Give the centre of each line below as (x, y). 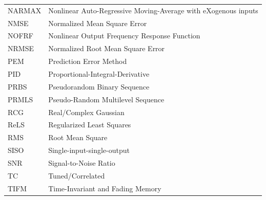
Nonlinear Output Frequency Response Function (124, 36)
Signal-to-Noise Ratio (82, 162)
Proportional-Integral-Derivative (99, 73)
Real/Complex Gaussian (86, 112)
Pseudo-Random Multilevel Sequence (106, 99)
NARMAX (25, 10)
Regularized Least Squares (90, 125)
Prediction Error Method (88, 61)
